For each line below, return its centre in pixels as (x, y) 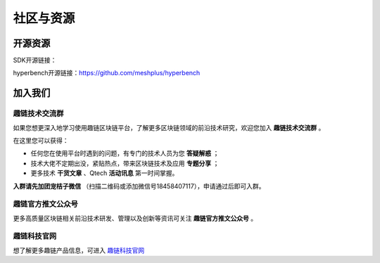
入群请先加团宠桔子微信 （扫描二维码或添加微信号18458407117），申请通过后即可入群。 (139, 186)
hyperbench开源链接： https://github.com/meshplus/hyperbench (107, 73)
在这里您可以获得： (41, 140)
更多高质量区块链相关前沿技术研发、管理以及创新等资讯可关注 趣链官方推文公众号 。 (135, 218)
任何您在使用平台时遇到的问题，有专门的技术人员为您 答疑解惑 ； (125, 153)
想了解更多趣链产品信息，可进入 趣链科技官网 (78, 250)
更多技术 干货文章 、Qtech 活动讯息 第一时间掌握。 (104, 173)
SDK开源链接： (35, 60)
